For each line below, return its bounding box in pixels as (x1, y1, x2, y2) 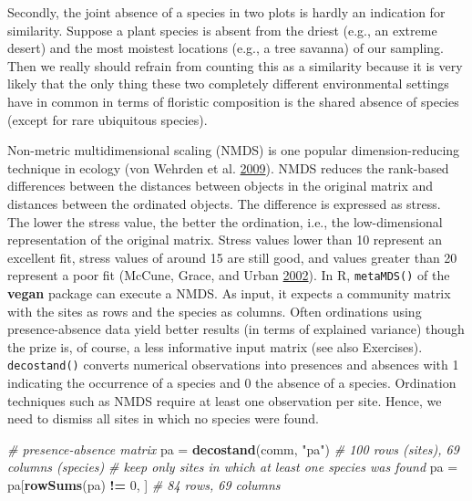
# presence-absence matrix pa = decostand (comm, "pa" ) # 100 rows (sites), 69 (7, 439, 459, 458)
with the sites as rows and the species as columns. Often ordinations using (7, 301, 422, 320)
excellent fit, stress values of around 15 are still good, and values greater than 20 (7, 247, 457, 266)
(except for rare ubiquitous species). (7, 110, 208, 129)
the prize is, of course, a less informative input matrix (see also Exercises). (7, 337, 423, 356)
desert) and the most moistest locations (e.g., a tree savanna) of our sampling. (7, 38, 444, 57)
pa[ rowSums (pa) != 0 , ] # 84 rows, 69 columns (7, 475, 281, 494)
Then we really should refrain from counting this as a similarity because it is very (7, 56, 463, 75)
